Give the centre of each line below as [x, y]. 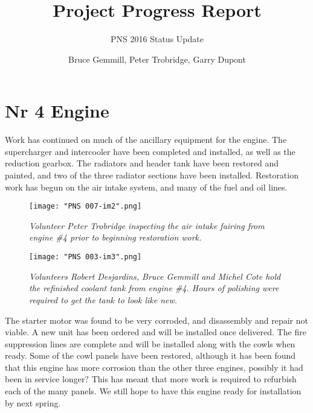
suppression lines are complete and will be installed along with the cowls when [150, 343]
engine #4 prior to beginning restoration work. [115, 237]
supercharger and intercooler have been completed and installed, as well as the [150, 151]
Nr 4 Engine [57, 111]
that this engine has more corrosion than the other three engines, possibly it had [154, 367]
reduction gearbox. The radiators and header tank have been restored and [142, 163]
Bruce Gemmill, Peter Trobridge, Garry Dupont [157, 59]
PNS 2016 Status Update [157, 39]
